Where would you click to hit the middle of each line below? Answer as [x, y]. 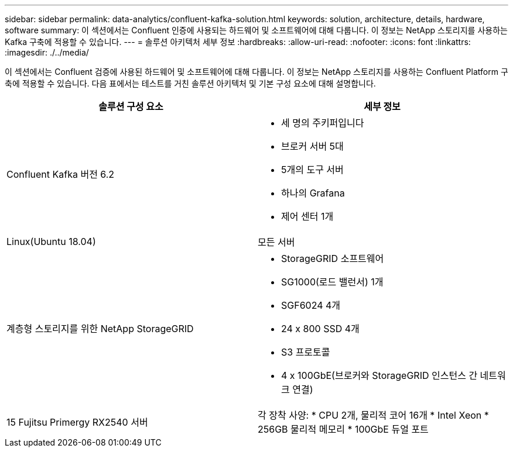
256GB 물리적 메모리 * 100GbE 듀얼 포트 [343, 429]
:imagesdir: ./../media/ [47, 52]
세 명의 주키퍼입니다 [323, 123]
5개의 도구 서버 [312, 170]
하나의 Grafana [313, 193]
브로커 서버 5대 [312, 146]
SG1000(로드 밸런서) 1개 [332, 282]
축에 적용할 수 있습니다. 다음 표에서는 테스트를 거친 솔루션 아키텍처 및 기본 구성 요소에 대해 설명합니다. [190, 83]
